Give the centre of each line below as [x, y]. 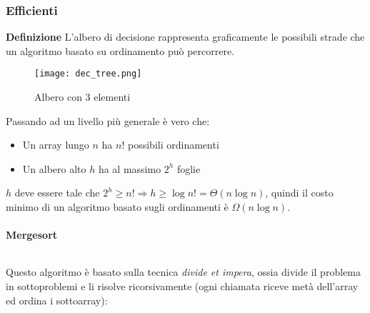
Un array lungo [56, 145]
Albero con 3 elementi [82, 97]
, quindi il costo [299, 193]
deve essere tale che [57, 193]
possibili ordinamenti [174, 145]
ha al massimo [130, 168]
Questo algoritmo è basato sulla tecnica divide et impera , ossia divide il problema [183, 272]
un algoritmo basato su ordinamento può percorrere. [120, 50]
